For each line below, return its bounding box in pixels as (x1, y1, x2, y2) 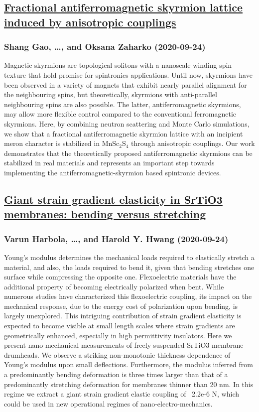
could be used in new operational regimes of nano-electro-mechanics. (4, 398, 213, 409)
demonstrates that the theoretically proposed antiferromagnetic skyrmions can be (4, 147, 253, 158)
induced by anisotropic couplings (4, 14, 176, 29)
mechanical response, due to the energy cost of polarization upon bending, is (4, 300, 238, 311)
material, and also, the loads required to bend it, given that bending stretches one (4, 262, 255, 272)
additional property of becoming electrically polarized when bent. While (4, 281, 224, 291)
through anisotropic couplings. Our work (131, 138, 255, 148)
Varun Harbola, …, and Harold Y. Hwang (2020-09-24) (4, 232, 229, 245)
